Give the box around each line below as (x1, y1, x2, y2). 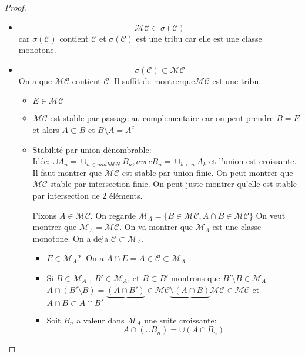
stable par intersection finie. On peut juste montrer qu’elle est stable (50, 178, 297, 190)
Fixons (32, 209, 57, 221)
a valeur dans (76, 313, 125, 326)
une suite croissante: (144, 313, 217, 326)
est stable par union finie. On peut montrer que (122, 166, 293, 178)
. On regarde (90, 209, 136, 221)
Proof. (5, 1, 26, 13)
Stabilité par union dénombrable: (32, 143, 152, 155)
